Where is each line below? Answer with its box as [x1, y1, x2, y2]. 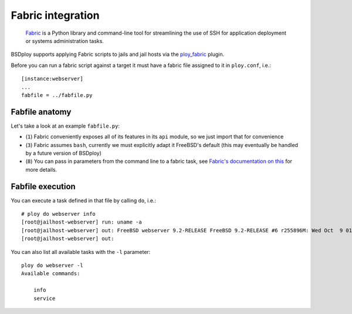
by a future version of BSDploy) [25, 149, 102, 156]
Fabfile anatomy [11, 106, 72, 117]
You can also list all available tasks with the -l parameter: [11, 248, 151, 255]
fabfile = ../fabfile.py [21, 92, 93, 98]
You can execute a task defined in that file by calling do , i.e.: [11, 197, 157, 204]
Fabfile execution [11, 181, 76, 191]
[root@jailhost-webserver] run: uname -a [21, 219, 142, 226]
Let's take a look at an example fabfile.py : [11, 122, 120, 129]
